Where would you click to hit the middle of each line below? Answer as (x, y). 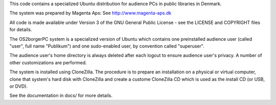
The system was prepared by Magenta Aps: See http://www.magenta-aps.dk (90, 13)
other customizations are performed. (48, 62)
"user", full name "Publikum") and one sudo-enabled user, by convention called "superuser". (107, 46)
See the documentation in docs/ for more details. (61, 96)
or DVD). (19, 86)
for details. (21, 30)
